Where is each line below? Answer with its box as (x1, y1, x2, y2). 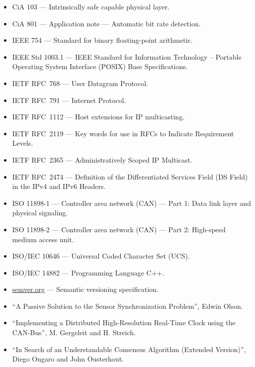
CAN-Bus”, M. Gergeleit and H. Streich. (12, 327, 136, 338)
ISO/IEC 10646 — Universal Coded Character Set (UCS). (12, 251, 190, 261)
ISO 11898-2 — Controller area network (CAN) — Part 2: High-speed (12, 224, 226, 234)
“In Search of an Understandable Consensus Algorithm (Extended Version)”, (12, 344, 246, 354)
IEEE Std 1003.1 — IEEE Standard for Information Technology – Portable (12, 51, 242, 62)
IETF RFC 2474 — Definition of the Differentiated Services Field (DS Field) (12, 171, 248, 182)
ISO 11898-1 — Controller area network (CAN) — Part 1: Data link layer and (12, 197, 251, 208)
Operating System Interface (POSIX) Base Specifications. (12, 61, 188, 72)
